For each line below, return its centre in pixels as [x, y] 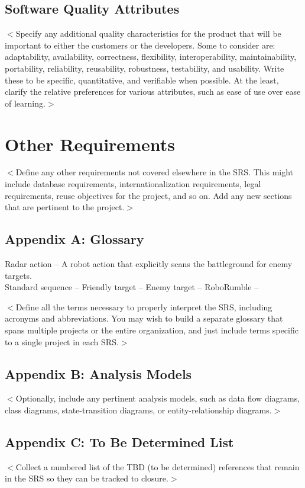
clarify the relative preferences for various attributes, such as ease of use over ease [153, 91]
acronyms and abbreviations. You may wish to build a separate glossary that [144, 318]
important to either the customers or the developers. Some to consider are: [140, 45]
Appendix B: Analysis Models [98, 373]
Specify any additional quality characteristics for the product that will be [148, 33]
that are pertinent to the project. [65, 207]
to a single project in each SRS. [62, 341]
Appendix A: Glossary [74, 239]
